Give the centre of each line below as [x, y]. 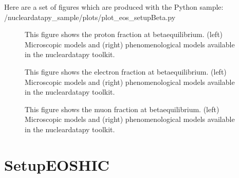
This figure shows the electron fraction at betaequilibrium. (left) [126, 71]
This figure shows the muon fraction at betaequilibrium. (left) [122, 109]
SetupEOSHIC [57, 164]
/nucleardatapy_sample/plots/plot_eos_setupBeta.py [90, 17]
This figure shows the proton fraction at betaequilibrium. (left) [124, 34]
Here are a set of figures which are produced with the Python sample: [114, 7]
